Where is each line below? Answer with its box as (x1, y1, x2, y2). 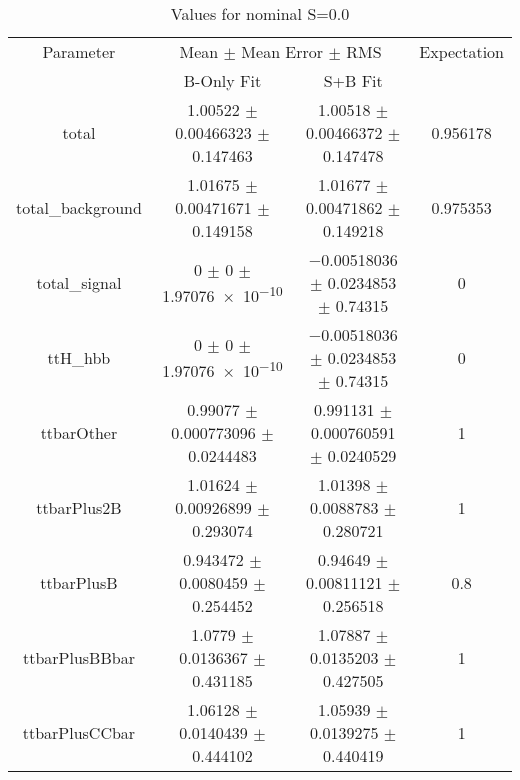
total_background (16, 196, 142, 219)
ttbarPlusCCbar (22, 721, 136, 744)
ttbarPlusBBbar (22, 646, 135, 669)
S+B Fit (323, 69, 383, 92)
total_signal (36, 271, 122, 294)
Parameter (42, 40, 116, 63)
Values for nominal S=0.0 (170, 2, 350, 25)
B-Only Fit (183, 69, 262, 92)
